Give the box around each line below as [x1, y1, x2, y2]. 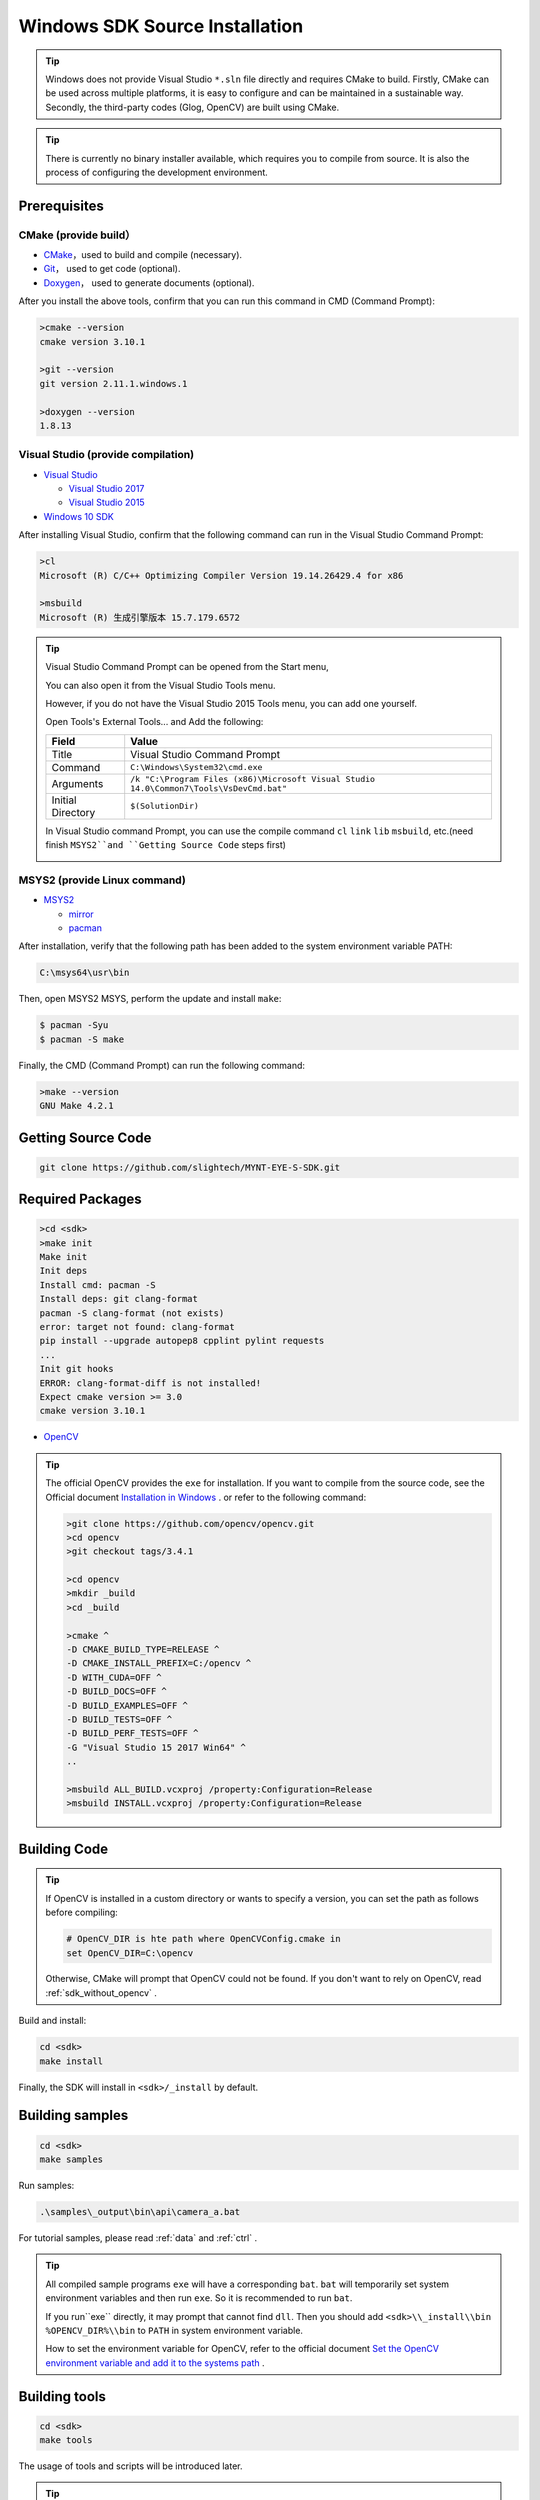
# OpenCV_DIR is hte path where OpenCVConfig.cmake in [66, 1933, 341, 1945]
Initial [51, 793, 77, 807]
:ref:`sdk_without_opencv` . [45, 1986, 157, 1999]
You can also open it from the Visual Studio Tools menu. [45, 679, 276, 691]
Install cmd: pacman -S [39, 1279, 157, 1290]
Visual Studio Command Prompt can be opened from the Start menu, [45, 661, 329, 673]
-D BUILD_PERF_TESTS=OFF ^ [66, 1728, 199, 1739]
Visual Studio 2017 [68, 483, 145, 495]
